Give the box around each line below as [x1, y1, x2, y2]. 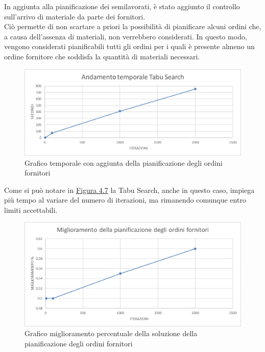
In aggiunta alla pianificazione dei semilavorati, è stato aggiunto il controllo [4, 1, 240, 11]
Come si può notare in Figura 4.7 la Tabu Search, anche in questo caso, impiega [4, 184, 255, 195]
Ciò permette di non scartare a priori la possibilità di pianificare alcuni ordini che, [4, 21, 261, 32]
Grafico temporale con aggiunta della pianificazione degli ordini [25, 157, 223, 168]
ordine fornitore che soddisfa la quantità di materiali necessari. [4, 51, 200, 61]
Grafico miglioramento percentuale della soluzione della [25, 328, 198, 339]
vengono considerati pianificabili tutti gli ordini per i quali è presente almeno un [4, 41, 255, 52]
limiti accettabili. [4, 204, 58, 215]
